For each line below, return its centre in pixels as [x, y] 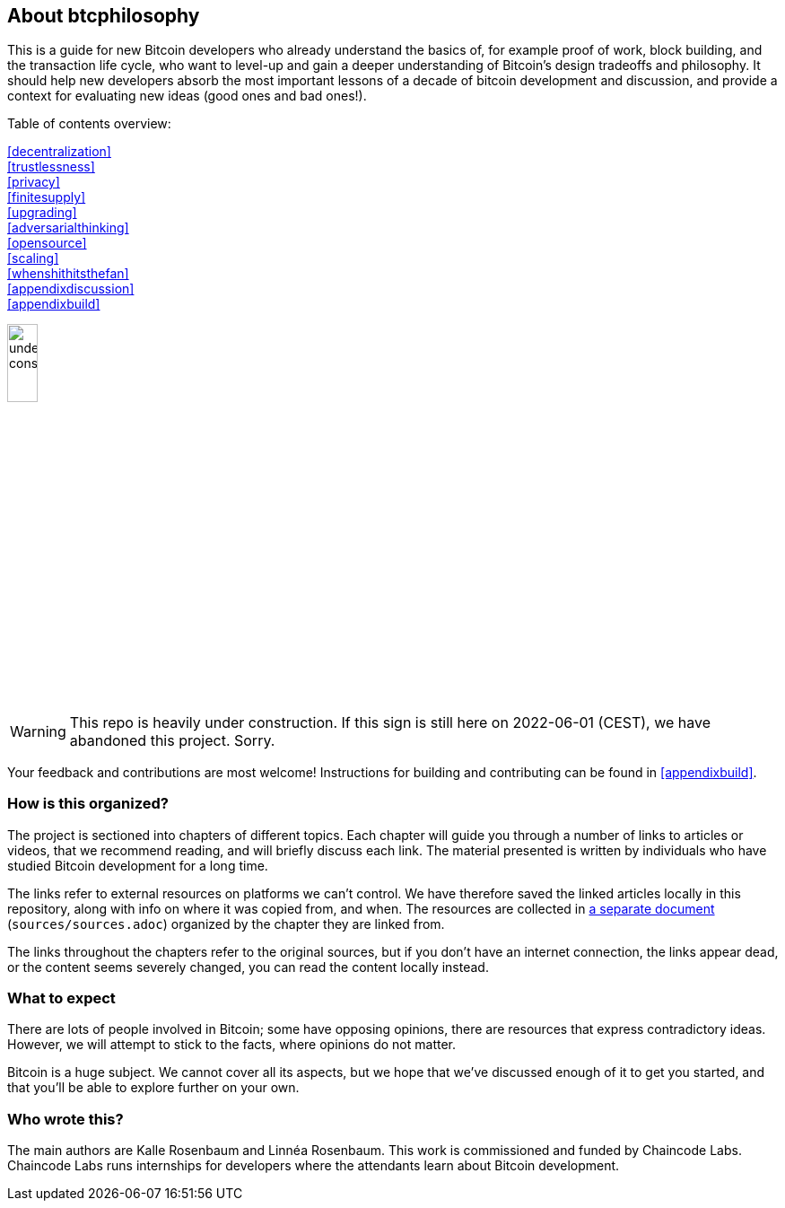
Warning [38, 731]
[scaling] [33, 258]
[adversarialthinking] [68, 228]
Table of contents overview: [89, 124]
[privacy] [34, 182]
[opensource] [47, 243]
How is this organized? [88, 804]
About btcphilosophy [104, 16]
